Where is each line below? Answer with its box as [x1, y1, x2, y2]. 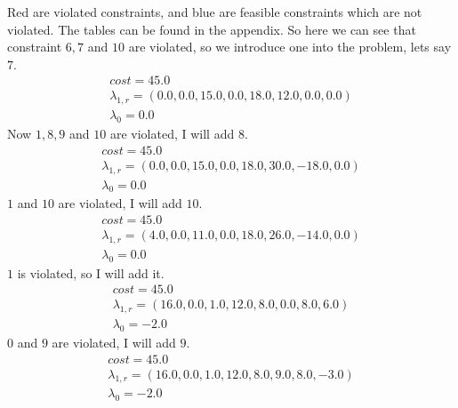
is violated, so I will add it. [17, 263, 165, 282]
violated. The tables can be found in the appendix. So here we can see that [7, 20, 416, 38]
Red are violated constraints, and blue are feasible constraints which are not [7, 3, 422, 20]
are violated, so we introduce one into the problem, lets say [128, 37, 452, 56]
